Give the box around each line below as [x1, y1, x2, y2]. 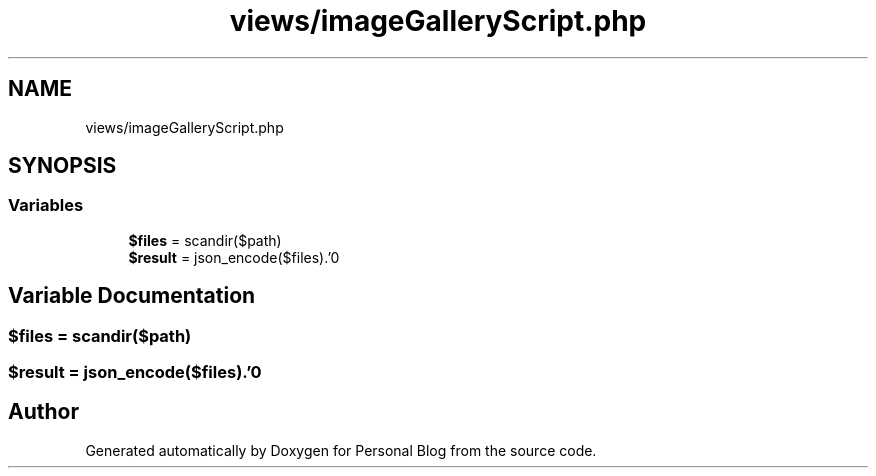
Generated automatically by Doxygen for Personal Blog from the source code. [85, 441, 597, 459]
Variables [8, 195, 84, 216]
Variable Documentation [8, 283, 256, 309]
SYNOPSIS [8, 153, 117, 179]
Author [8, 399, 79, 425]
